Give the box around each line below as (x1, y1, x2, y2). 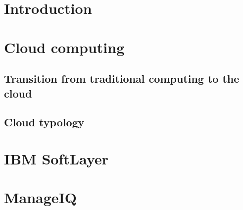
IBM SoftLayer (4, 148, 109, 168)
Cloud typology (4, 114, 85, 130)
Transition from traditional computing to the (4, 71, 240, 86)
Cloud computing (4, 37, 125, 57)
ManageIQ (4, 187, 77, 208)
